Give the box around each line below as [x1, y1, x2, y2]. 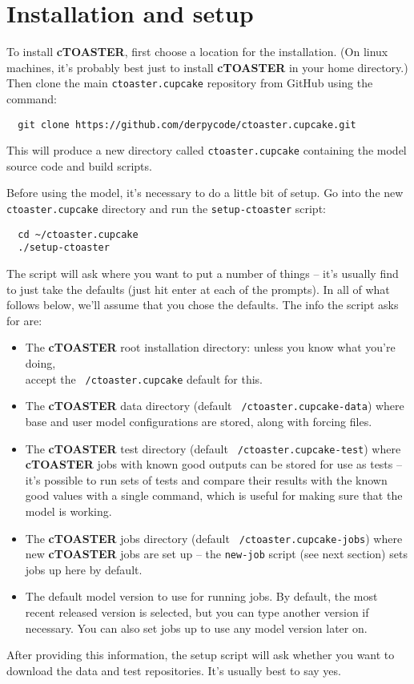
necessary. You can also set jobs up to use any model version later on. [25, 619, 368, 636]
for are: [6, 312, 42, 328]
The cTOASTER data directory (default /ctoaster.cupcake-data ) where [25, 397, 404, 414]
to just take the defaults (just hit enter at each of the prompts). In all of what [6, 280, 390, 297]
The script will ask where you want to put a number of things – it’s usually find [6, 265, 399, 282]
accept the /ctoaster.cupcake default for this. [25, 370, 263, 387]
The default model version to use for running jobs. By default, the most [25, 588, 378, 605]
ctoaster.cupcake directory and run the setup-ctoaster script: [6, 200, 326, 217]
